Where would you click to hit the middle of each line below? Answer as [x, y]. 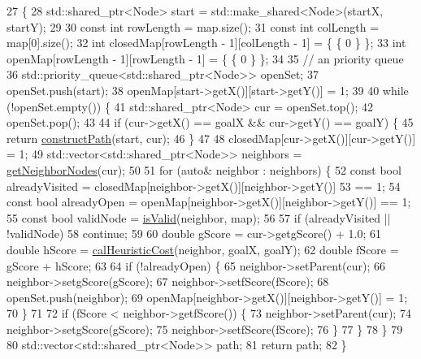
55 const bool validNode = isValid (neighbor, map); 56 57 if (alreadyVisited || [199, 217]
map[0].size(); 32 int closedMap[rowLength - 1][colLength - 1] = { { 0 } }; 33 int [206, 43]
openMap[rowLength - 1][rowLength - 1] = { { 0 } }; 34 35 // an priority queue [205, 58]
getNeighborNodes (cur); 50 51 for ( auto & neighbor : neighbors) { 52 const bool [204, 169]
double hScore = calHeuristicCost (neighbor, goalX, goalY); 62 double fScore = [203, 249]
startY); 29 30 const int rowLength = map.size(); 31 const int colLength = [193, 26]
